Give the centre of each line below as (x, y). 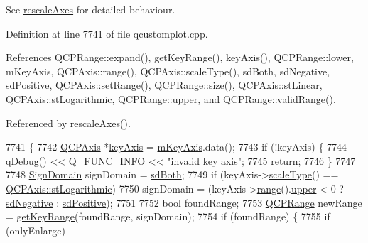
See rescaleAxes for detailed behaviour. (91, 9)
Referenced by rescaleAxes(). (68, 123)
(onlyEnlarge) (36, 230)
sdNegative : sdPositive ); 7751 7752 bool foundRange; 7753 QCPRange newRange (184, 202)
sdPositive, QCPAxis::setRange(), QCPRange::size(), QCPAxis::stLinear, (164, 85)
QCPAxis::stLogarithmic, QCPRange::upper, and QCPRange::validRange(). (171, 98)
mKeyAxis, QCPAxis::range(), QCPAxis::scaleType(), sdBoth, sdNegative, (168, 71)
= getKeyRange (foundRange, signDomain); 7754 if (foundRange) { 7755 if (168, 216)
